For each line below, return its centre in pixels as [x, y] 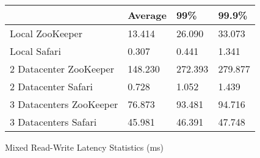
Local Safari [35, 51]
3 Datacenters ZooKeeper [64, 104]
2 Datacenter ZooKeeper [62, 69]
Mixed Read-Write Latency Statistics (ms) [85, 147]
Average [147, 15]
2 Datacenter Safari [51, 86]
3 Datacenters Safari [53, 122]
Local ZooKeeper [46, 33]
